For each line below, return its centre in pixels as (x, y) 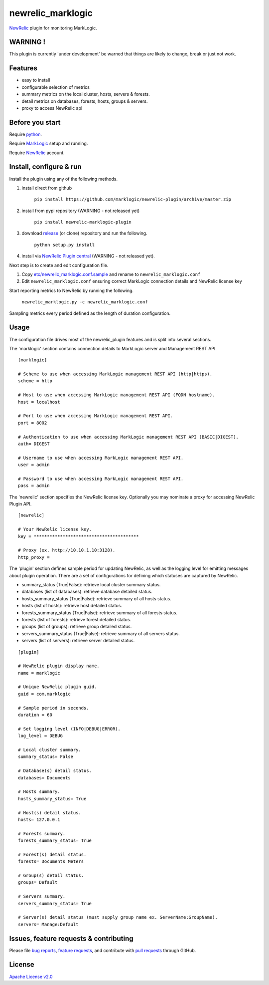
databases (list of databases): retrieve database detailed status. (87, 592)
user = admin (34, 465)
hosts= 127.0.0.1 (39, 819)
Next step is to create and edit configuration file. (59, 265)
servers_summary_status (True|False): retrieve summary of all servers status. (101, 633)
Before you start (35, 122)
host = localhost (39, 402)
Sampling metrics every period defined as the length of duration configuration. (90, 313)
